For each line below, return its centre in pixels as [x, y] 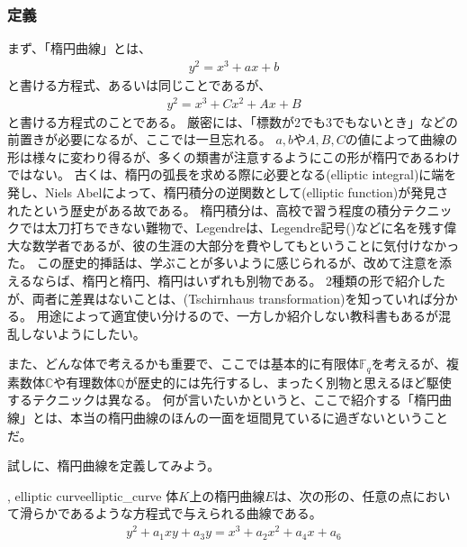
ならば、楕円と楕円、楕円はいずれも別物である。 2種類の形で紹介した [239, 280]
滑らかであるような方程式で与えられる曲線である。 [171, 513]
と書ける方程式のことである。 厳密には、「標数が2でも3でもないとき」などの [233, 121]
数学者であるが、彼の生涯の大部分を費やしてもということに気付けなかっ [246, 245]
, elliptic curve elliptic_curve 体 [93, 495]
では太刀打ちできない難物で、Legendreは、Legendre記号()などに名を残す [232, 228]
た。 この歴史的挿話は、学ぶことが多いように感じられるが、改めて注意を [224, 263]
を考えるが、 [409, 364]
